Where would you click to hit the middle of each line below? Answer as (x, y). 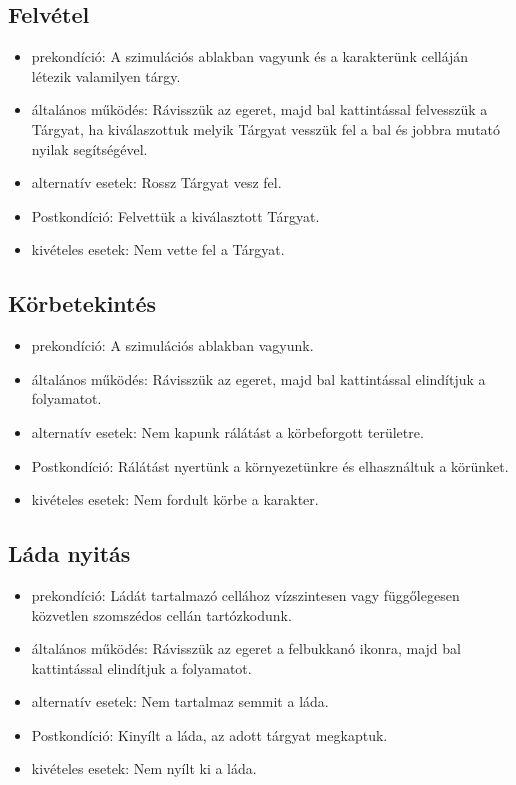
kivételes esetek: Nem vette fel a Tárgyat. (158, 249)
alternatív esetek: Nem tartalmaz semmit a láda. (180, 701)
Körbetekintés (82, 303)
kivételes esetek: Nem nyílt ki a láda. (144, 768)
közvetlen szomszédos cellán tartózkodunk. (161, 614)
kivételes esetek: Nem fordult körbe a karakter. (175, 499)
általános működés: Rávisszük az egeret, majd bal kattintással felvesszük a (259, 109)
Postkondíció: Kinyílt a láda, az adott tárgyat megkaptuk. (209, 734)
